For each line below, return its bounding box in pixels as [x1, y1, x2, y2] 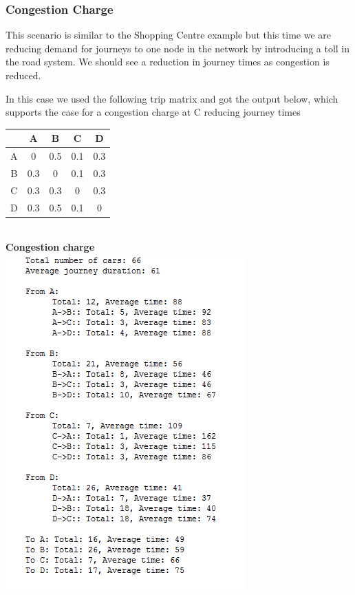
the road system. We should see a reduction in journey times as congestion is [6, 54, 330, 69]
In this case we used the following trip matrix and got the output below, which [6, 91, 338, 105]
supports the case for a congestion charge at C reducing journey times [6, 105, 301, 119]
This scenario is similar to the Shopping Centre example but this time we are [6, 28, 332, 42]
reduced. [6, 68, 41, 82]
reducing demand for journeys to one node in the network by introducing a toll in [6, 41, 350, 55]
